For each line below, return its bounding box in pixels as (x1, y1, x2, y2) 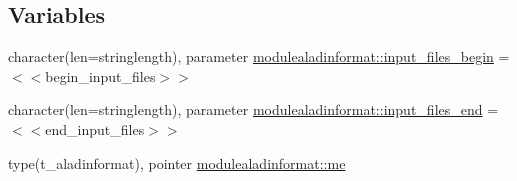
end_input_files (45, 118, 145, 139)
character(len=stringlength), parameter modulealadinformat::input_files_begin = (8, 46, 510, 67)
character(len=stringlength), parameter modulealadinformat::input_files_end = (8, 99, 499, 120)
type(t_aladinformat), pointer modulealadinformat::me (8, 152, 346, 173)
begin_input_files (45, 65, 156, 86)
